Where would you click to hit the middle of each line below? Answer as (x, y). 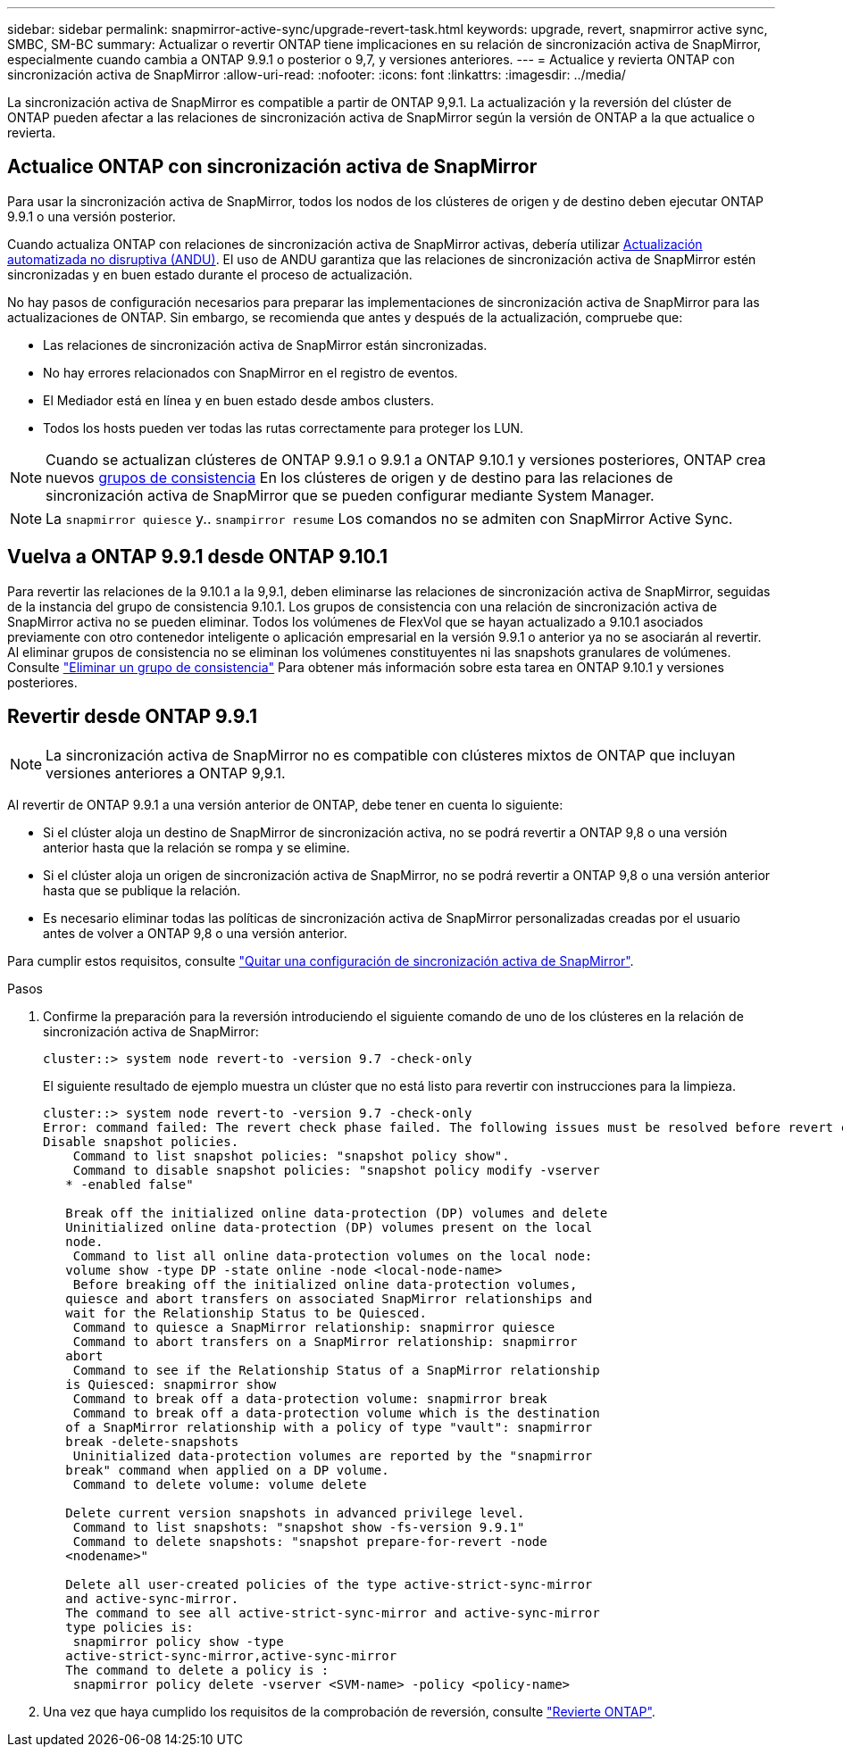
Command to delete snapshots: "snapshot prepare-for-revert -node (310, 1541)
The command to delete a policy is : (197, 1670)
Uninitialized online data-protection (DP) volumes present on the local (329, 1227)
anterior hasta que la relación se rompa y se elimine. (196, 847)
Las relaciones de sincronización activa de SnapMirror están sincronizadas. (265, 345)
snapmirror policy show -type (178, 1641)
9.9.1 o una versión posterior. (92, 216)
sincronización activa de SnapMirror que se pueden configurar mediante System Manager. (350, 495)
